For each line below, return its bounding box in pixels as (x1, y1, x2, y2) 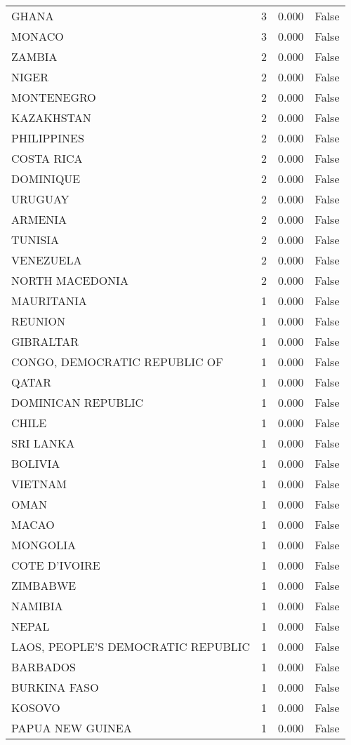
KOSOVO (11, 699, 60, 716)
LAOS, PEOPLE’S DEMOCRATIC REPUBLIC (11, 638, 251, 655)
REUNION (11, 313, 65, 329)
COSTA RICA (11, 150, 83, 166)
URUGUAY (11, 191, 69, 207)
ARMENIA (11, 211, 67, 227)
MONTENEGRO (11, 89, 96, 105)
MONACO (11, 28, 64, 44)
